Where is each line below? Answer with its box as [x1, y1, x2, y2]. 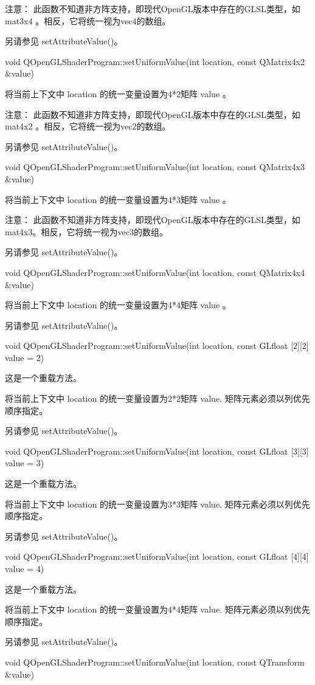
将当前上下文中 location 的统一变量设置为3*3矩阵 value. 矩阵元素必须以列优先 [5, 497, 310, 510]
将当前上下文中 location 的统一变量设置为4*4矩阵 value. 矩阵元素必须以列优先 [5, 603, 310, 616]
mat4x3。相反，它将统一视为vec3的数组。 [5, 225, 168, 238]
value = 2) [5, 351, 44, 363]
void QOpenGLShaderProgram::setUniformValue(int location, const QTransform [5, 655, 305, 668]
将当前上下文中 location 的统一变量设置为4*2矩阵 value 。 [5, 87, 231, 100]
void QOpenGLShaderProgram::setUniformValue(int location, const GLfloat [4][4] [5, 550, 309, 563]
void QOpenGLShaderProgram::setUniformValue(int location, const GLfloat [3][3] [5, 444, 309, 457]
